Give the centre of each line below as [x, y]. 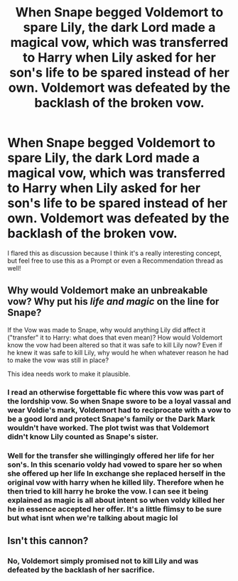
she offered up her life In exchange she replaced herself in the [117, 473]
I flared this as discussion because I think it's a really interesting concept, [115, 253]
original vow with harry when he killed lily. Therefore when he [116, 482]
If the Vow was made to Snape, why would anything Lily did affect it [107, 330]
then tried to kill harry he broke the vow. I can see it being [108, 491]
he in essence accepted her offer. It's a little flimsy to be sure [115, 509]
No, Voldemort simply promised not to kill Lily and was [103, 560]
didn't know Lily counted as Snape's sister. [83, 436]
